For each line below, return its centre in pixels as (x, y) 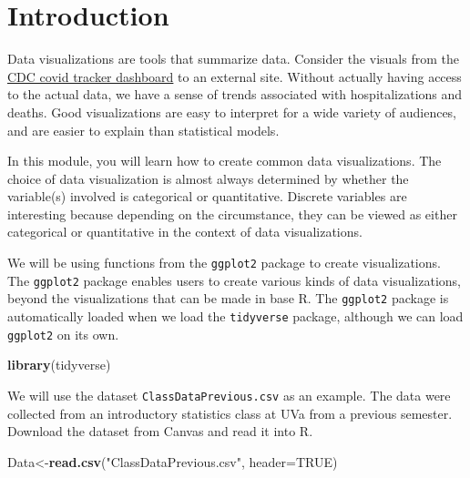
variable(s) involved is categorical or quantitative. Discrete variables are (207, 196)
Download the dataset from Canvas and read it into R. (160, 431)
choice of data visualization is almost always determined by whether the (208, 178)
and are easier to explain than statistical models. (143, 130)
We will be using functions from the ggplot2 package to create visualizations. (224, 263)
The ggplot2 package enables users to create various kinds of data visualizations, (234, 280)
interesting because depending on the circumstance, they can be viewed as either (232, 214)
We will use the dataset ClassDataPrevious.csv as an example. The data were (229, 395)
